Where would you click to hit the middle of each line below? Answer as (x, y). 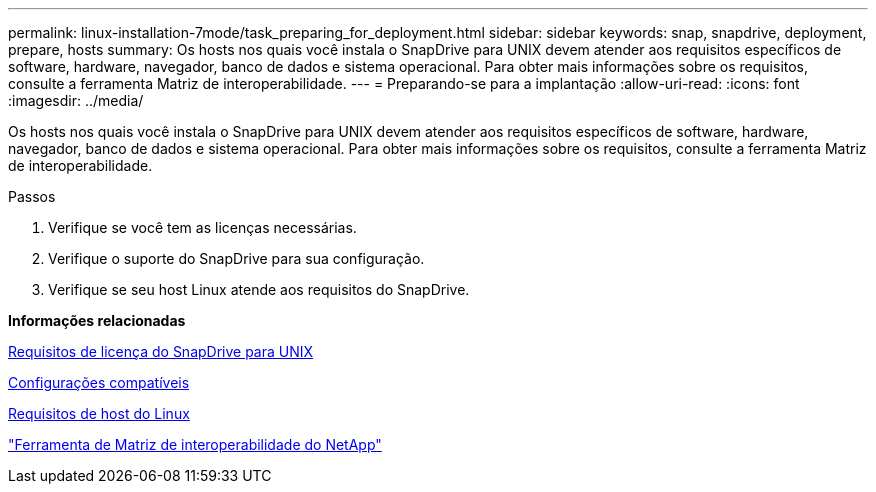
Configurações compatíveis (99, 382)
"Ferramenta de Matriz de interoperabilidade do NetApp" (195, 444)
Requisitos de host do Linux (99, 413)
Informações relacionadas (97, 320)
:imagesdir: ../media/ (76, 100)
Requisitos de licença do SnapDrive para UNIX (161, 351)
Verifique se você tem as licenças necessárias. (202, 227)
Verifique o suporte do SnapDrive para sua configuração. (236, 258)
